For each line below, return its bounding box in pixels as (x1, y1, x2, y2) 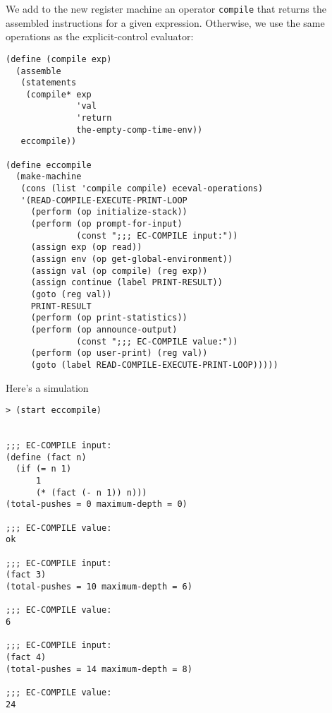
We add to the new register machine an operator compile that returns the (6, 1, 326, 16)
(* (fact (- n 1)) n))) (35, 487, 147, 498)
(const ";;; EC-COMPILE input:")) (76, 230, 238, 241)
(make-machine (16, 172, 82, 182)
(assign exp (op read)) (30, 242, 142, 253)
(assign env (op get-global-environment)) (30, 254, 233, 264)
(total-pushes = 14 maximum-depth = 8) (6, 664, 192, 674)
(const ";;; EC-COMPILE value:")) (76, 336, 238, 347)
